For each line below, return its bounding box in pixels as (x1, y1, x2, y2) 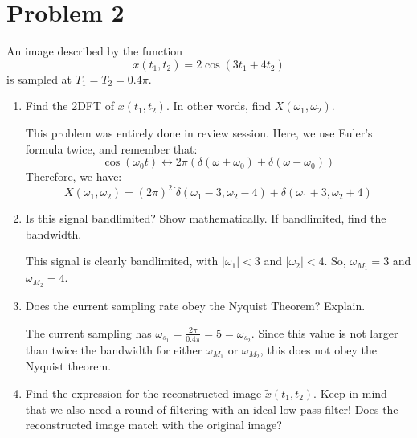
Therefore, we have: (25, 168, 122, 185)
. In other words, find (166, 97, 272, 114)
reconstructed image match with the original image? (25, 416, 282, 433)
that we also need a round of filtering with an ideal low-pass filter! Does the (25, 400, 399, 417)
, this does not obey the (260, 341, 378, 358)
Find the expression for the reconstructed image (25, 385, 262, 401)
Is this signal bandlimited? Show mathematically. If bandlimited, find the (25, 210, 386, 227)
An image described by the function (6, 43, 183, 59)
